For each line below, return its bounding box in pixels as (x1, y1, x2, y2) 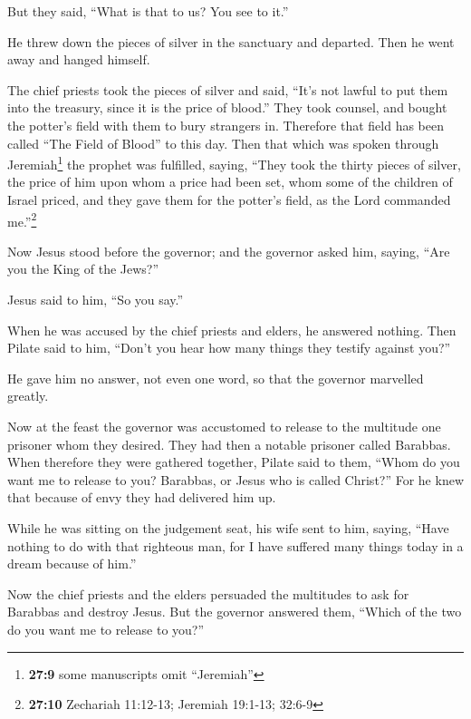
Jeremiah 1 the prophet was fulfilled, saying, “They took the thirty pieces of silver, (7, 152, 461, 173)
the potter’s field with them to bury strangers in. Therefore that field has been (7, 115, 445, 134)
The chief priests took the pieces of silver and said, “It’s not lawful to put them (7, 80, 448, 99)
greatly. (7, 386, 49, 405)
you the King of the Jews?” (7, 259, 159, 278)
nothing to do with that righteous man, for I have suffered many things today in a (7, 536, 464, 555)
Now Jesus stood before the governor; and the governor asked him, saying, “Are (7, 241, 450, 260)
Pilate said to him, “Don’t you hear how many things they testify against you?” (7, 338, 451, 357)
